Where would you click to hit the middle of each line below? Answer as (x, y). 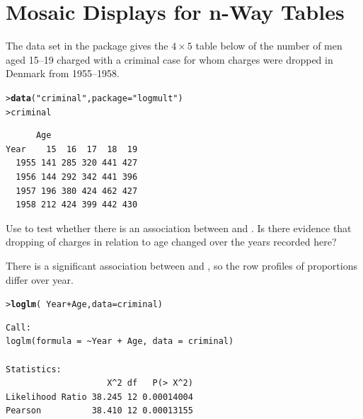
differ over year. (40, 279)
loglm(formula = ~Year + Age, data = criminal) (120, 341)
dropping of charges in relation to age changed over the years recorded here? (171, 242)
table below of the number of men (269, 46)
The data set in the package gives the (87, 46)
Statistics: (34, 369)
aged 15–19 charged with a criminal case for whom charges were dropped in (169, 59)
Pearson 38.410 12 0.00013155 (99, 411)
